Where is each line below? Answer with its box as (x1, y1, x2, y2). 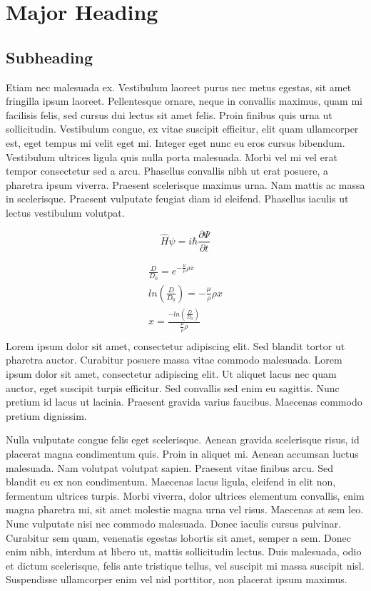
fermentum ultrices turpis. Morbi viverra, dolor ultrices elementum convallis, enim (6, 488, 365, 503)
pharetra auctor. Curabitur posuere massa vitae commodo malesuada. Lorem (6, 352, 342, 367)
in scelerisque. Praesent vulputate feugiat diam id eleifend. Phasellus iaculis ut (6, 191, 349, 206)
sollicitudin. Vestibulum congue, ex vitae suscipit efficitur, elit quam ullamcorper (6, 121, 359, 136)
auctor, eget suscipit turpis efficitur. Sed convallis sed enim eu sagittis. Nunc (6, 380, 340, 395)
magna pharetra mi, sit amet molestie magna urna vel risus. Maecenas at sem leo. (6, 502, 364, 517)
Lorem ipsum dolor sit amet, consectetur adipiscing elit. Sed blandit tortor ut (6, 338, 345, 353)
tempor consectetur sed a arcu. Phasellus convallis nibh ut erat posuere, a (6, 163, 328, 178)
